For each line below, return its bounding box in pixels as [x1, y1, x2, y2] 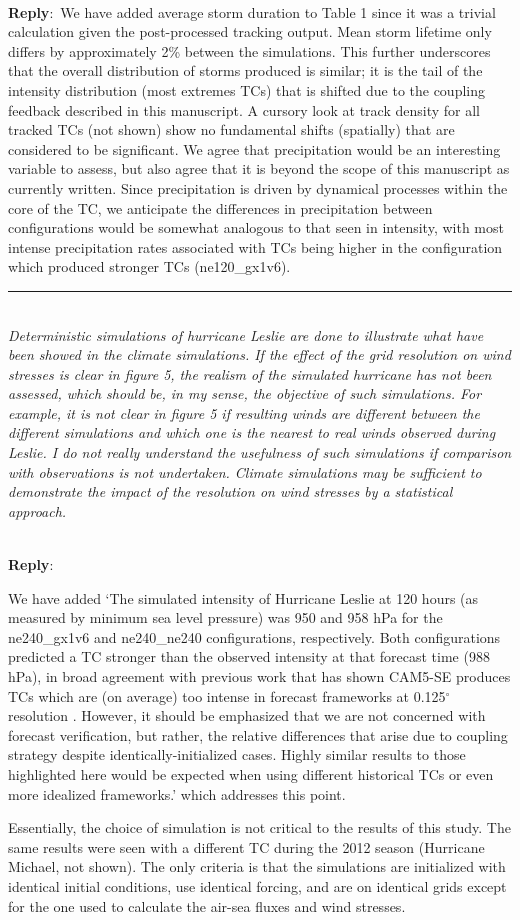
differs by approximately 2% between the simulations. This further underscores [8, 40, 491, 61]
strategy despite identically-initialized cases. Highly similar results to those [8, 744, 466, 765]
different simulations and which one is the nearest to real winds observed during [8, 422, 496, 443]
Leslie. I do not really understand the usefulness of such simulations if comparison [8, 442, 512, 463]
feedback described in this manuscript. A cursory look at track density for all [8, 99, 480, 120]
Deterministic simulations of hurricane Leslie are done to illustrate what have [8, 324, 484, 345]
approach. [8, 500, 67, 521]
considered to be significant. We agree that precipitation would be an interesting [8, 138, 501, 159]
